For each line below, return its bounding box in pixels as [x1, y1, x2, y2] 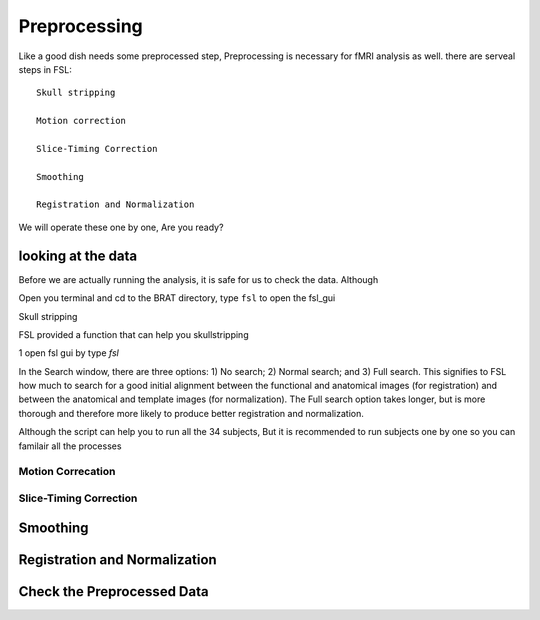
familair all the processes [18, 440, 122, 452]
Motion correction [36, 115, 127, 127]
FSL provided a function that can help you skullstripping [18, 328, 249, 340]
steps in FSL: [18, 63, 72, 75]
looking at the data [18, 247, 138, 264]
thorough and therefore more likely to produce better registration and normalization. [18, 407, 364, 419]
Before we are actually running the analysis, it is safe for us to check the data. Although [18, 273, 379, 285]
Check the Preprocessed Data [18, 583, 209, 600]
